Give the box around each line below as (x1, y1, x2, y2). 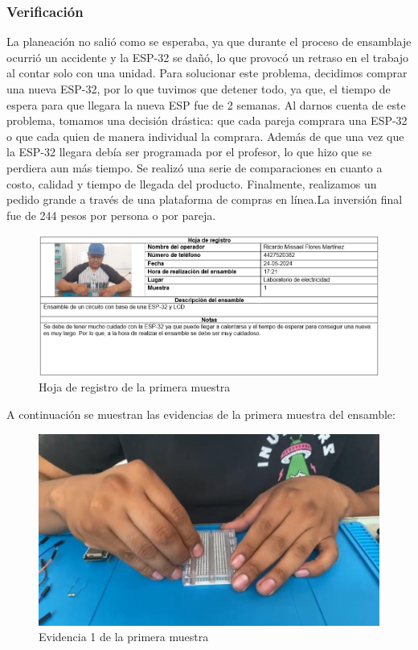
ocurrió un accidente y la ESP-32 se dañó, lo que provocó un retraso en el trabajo (6, 48, 409, 65)
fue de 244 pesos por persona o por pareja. (6, 206, 216, 223)
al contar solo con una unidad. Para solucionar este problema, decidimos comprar (6, 64, 408, 81)
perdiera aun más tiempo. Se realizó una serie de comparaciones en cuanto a (6, 159, 383, 176)
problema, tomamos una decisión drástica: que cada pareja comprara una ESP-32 (6, 112, 408, 129)
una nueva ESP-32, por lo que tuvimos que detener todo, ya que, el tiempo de (6, 81, 391, 97)
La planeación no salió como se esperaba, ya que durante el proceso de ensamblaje (6, 33, 412, 50)
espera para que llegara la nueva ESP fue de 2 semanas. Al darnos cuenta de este (6, 96, 406, 113)
